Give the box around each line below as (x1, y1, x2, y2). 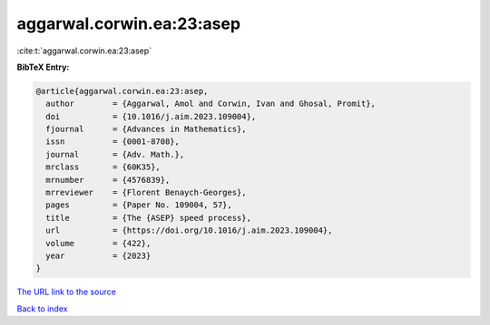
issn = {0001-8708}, (45, 137, 181, 147)
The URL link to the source (16, 286, 117, 298)
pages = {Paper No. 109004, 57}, (45, 200, 233, 210)
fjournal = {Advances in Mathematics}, (45, 124, 247, 135)
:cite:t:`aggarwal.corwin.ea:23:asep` (16, 45, 152, 56)
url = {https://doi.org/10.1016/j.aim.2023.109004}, (45, 225, 333, 235)
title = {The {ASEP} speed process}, (45, 213, 251, 223)
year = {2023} (45, 251, 152, 261)
